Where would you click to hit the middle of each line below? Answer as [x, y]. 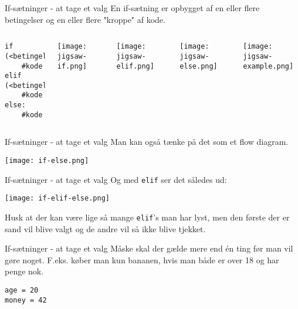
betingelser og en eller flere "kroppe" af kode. [85, 19]
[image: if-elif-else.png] [57, 198]
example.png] [268, 66]
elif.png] [135, 66]
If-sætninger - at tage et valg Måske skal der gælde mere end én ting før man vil [149, 248]
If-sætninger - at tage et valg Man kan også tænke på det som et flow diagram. [147, 142]
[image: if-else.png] [47, 161]
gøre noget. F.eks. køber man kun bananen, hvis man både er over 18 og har [142, 259]
